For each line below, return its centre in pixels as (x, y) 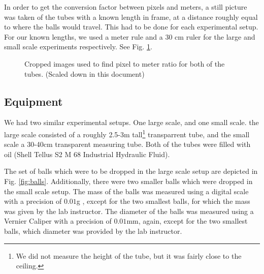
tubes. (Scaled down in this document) (85, 73)
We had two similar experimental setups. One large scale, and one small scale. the (131, 122)
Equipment (34, 101)
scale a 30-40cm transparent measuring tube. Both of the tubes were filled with (127, 144)
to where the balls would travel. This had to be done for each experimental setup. (131, 27)
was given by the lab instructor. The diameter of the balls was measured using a (129, 211)
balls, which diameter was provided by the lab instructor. (93, 231)
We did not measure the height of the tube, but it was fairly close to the (129, 255)
